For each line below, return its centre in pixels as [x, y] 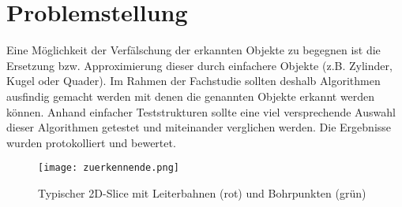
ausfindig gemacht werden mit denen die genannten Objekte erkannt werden [191, 96]
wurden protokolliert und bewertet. [91, 142]
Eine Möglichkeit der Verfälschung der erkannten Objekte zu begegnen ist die [193, 50]
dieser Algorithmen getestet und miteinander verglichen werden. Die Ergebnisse [199, 127]
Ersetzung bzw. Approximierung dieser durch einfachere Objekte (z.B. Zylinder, [199, 65]
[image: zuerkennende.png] [109, 168]
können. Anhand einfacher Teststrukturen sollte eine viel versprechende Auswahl [201, 111]
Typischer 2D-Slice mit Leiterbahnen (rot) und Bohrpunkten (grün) [202, 192]
